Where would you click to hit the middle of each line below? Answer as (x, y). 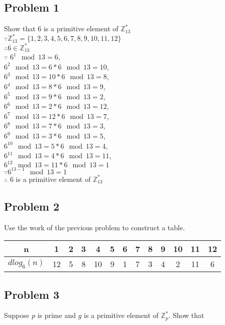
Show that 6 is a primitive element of (61, 28)
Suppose (17, 315)
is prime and (57, 315)
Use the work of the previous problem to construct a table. (95, 227)
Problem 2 (32, 206)
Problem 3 (32, 294)
